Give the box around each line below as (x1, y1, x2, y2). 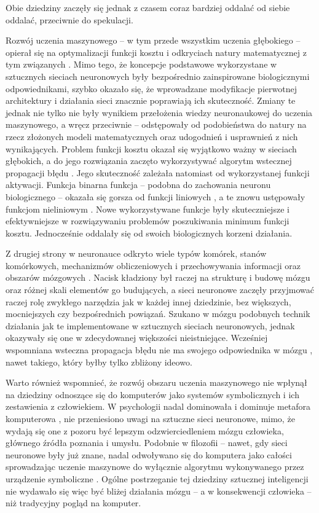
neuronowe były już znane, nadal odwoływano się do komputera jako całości (6, 448, 292, 461)
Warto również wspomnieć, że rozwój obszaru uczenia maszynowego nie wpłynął (6, 376, 307, 389)
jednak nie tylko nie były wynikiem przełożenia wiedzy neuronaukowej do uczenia (6, 106, 313, 119)
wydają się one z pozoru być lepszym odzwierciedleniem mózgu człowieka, (6, 424, 284, 437)
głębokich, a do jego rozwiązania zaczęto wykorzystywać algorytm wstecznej (6, 154, 292, 167)
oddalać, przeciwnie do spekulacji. (6, 13, 133, 26)
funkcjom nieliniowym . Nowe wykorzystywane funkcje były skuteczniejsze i (6, 202, 289, 215)
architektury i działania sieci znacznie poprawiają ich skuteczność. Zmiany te (6, 94, 296, 107)
